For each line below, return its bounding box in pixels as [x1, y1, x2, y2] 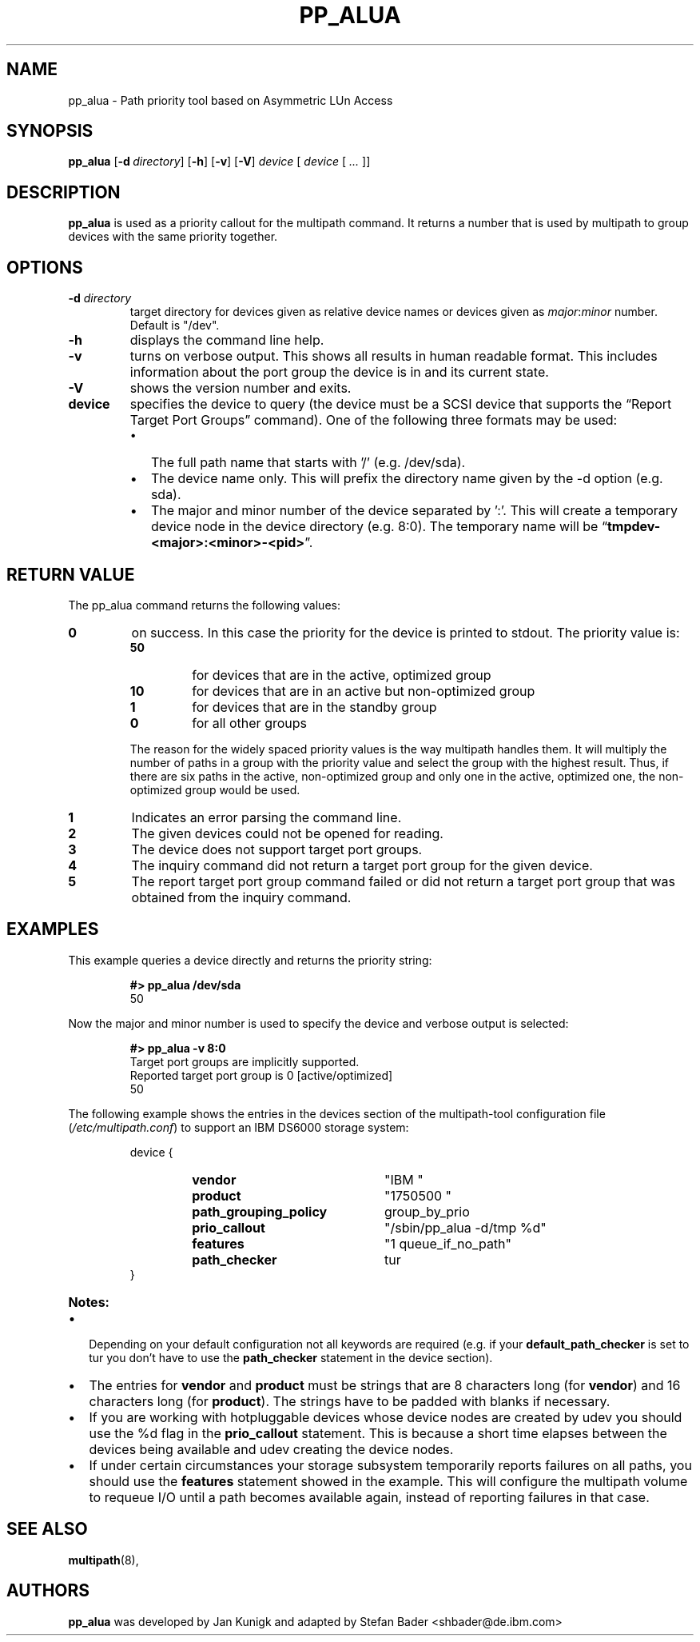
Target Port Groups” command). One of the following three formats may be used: [129, 412, 618, 429]
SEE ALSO [6, 1519, 88, 1540]
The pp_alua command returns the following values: [68, 597, 340, 612]
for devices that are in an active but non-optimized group [192, 682, 535, 699]
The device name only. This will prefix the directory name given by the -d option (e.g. [150, 470, 663, 487]
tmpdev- [607, 518, 661, 535]
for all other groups [192, 714, 307, 731]
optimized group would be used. [129, 782, 300, 797]
